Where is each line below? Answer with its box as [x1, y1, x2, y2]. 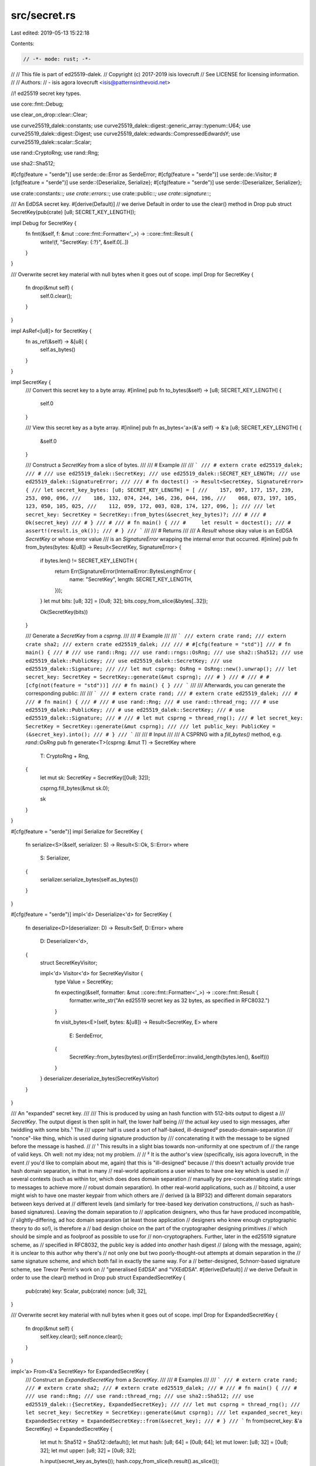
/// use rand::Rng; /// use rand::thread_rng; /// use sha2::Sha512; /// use [25, 1393, 254, 1400]
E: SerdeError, [69, 1032, 104, 1039]
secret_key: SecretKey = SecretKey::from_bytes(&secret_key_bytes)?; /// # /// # [25, 511, 266, 518]
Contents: [11, 40, 35, 47]
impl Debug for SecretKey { [11, 219, 77, 226]
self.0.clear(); [40, 292, 73, 299]
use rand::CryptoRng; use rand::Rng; [11, 150, 99, 157]
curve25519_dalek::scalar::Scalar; [11, 138, 92, 145]
